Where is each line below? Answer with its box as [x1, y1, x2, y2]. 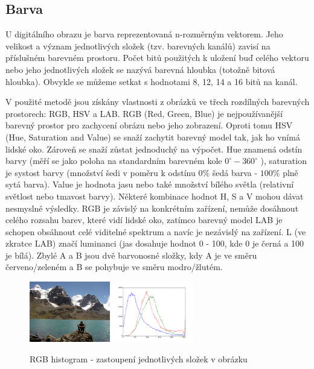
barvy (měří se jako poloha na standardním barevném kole [5, 154, 222, 167]
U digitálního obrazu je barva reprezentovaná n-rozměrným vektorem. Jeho [5, 28, 283, 40]
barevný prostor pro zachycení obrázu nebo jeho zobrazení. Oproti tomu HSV [5, 119, 293, 131]
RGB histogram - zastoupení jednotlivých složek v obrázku [30, 352, 248, 365]
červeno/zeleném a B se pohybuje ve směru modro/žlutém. [5, 260, 223, 273]
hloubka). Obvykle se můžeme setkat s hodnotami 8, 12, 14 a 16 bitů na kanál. [5, 75, 298, 87]
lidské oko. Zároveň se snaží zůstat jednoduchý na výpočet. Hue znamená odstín [5, 142, 303, 155]
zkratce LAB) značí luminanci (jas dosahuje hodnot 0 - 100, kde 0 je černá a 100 [5, 237, 304, 250]
